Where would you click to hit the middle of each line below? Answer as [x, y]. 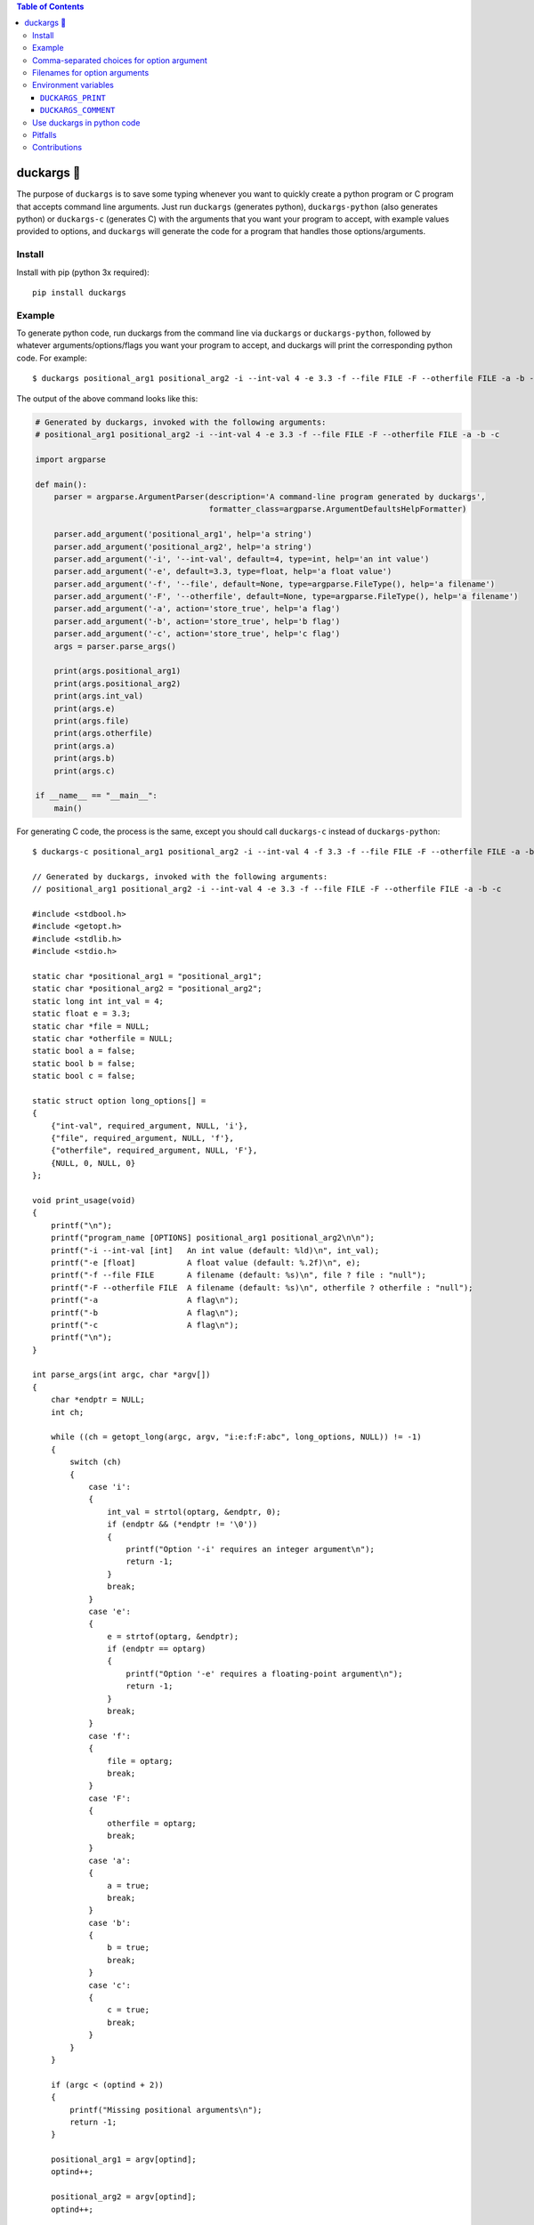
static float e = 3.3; [82, 1014]
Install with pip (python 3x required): [83, 272]
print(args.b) [85, 758]
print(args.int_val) [99, 696]
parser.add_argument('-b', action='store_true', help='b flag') [197, 621]
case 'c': [110, 1985]
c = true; [129, 2010]
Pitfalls [44, 134]
